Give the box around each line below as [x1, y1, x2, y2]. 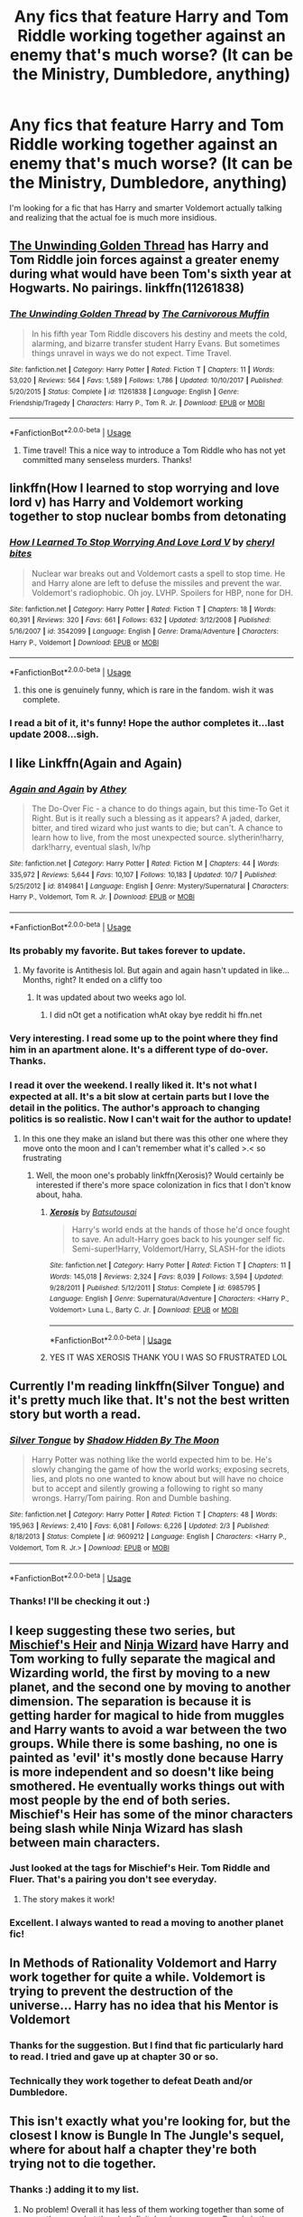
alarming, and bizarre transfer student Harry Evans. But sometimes [31, 337, 280, 349]
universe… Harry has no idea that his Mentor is [9, 1998, 280, 2014]
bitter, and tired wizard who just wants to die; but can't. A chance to [31, 823, 284, 834]
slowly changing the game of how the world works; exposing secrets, [31, 1463, 290, 1475]
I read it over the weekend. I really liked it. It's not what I [9, 1079, 257, 1091]
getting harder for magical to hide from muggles [9, 1707, 285, 1723]
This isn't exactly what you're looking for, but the [9, 2114, 291, 2129]
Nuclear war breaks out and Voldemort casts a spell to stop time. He [31, 568, 286, 579]
